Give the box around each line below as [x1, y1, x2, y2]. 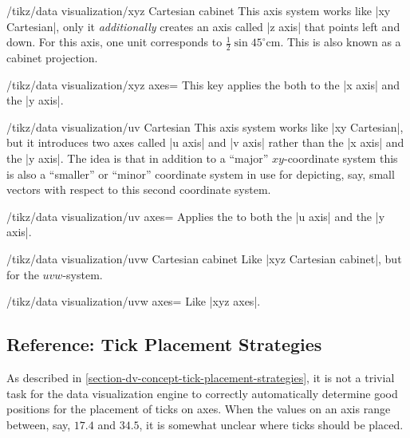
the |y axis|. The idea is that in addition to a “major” [6, 149, 269, 166]
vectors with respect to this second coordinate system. [6, 181, 271, 198]
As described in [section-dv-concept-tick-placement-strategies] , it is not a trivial [6, 369, 395, 385]
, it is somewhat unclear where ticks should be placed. [139, 416, 404, 432]
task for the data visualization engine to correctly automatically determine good [6, 385, 398, 401]
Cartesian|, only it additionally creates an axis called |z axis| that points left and [6, 18, 400, 34]
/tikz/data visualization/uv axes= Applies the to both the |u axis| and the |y [6, 207, 385, 224]
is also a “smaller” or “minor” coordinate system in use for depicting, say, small [6, 165, 395, 182]
